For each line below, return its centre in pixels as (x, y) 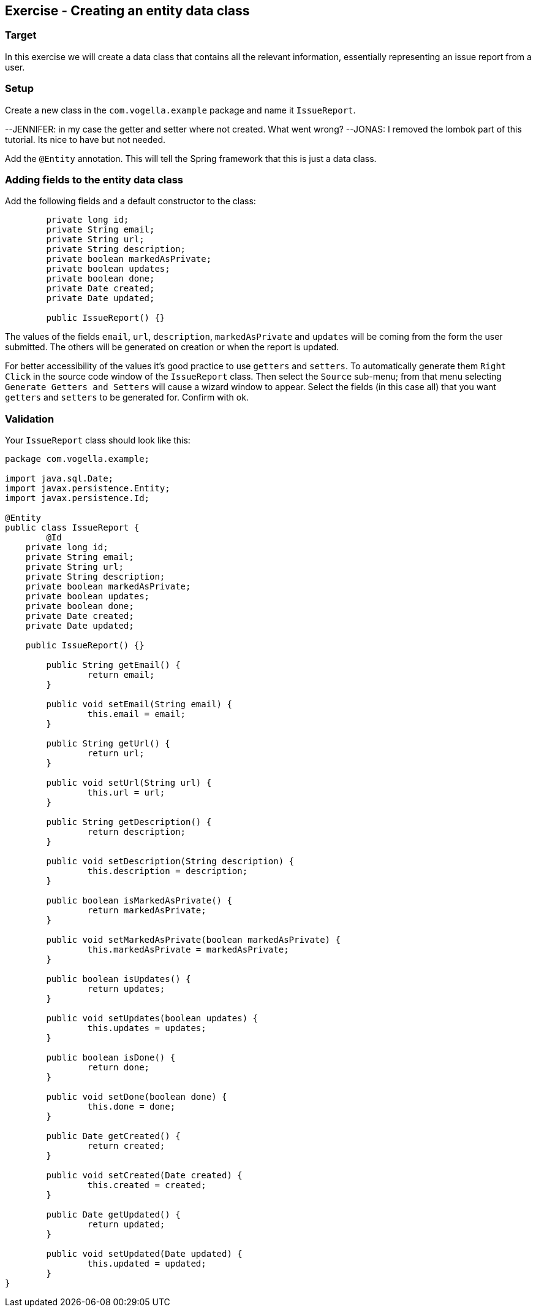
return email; (121, 675)
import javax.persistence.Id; (77, 498)
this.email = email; (137, 714)
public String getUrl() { (108, 744)
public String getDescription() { (129, 822)
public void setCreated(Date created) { (144, 1176)
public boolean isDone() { (111, 1058)
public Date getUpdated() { (113, 1215)
